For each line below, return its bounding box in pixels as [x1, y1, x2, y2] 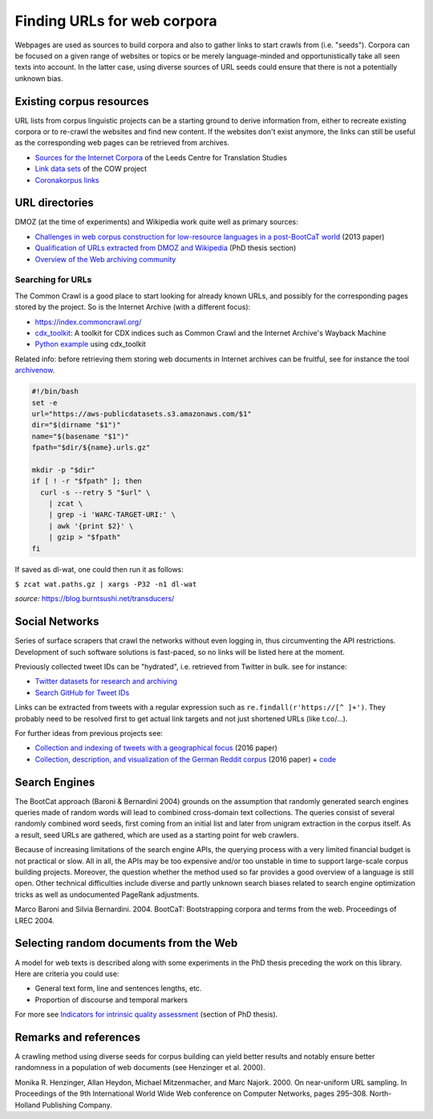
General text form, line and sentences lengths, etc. [34, 984, 202, 993]
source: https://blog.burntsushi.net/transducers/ [14, 594, 175, 604]
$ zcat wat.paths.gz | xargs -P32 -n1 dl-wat [14, 580, 197, 588]
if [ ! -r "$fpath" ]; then [31, 477, 142, 486]
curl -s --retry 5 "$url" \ [40, 487, 151, 497]
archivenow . [14, 366, 55, 375]
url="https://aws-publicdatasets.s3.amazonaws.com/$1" [31, 409, 252, 418]
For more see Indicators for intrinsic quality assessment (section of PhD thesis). [14, 1010, 278, 1020]
